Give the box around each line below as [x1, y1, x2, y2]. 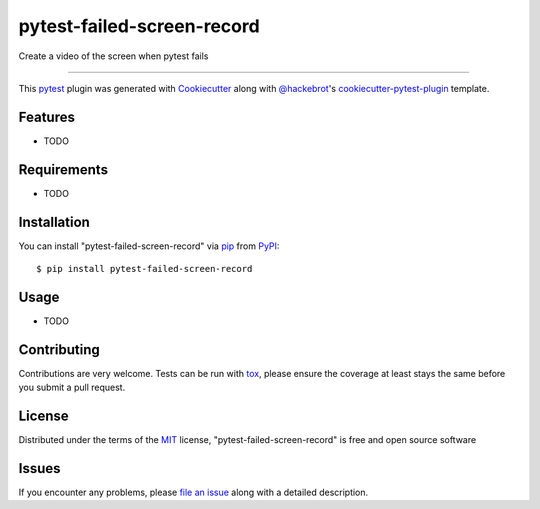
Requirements [18, 161, 109, 178]
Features [18, 108, 75, 125]
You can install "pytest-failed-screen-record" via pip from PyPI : [18, 240, 280, 252]
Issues [18, 460, 61, 477]
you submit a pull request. [18, 381, 126, 394]
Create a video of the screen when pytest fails [18, 50, 209, 62]
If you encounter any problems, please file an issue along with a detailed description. [18, 486, 369, 499]
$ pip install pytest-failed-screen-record [36, 263, 253, 275]
